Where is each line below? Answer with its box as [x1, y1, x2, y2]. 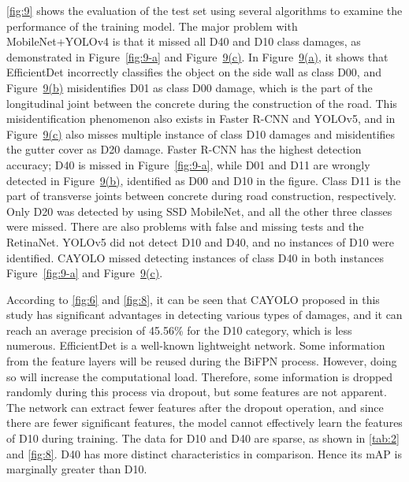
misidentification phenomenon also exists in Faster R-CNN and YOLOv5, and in [6, 110, 396, 127]
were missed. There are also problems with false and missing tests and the [6, 218, 364, 235]
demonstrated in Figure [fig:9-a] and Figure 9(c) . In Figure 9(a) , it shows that [6, 48, 389, 65]
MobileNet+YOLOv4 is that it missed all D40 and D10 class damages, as [6, 33, 361, 50]
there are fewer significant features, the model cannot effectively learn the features [6, 414, 403, 431]
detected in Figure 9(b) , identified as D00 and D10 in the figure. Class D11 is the [6, 172, 401, 188]
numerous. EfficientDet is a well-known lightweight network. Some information [6, 337, 385, 354]
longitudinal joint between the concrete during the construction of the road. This [6, 95, 397, 111]
